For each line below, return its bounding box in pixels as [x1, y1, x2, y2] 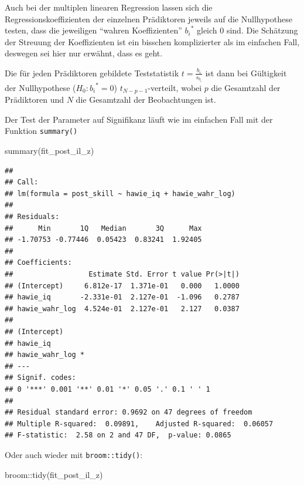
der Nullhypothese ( [5, 81, 76, 93]
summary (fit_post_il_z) [5, 144, 94, 157]
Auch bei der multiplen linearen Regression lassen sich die [5, 1, 213, 13]
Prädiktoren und [5, 93, 64, 106]
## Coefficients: [5, 258, 72, 267]
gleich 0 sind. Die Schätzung [196, 24, 298, 36]
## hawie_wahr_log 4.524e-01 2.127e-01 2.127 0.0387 [5, 304, 240, 313]
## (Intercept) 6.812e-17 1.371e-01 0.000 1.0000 [5, 281, 240, 290]
